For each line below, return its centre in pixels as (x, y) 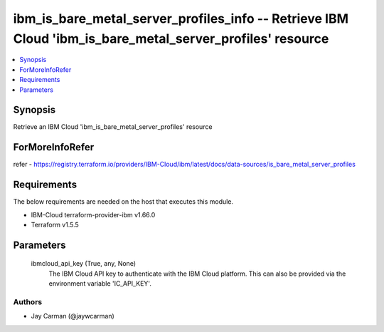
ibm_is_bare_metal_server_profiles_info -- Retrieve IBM (181, 19)
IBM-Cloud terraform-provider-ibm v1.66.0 (93, 214)
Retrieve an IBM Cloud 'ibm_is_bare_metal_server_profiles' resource (113, 127)
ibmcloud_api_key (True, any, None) (84, 264)
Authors (28, 301)
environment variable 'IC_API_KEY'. (100, 284)
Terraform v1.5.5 (55, 225)
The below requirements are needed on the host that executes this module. (123, 202)
